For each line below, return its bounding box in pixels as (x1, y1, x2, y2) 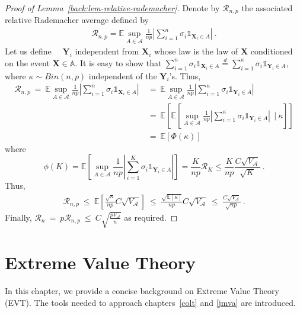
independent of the (88, 69, 157, 82)
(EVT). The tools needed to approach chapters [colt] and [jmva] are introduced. (5, 296, 296, 308)
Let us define (5, 45, 52, 57)
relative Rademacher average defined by (5, 14, 149, 26)
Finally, (5, 211, 32, 223)
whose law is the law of (154, 45, 238, 57)
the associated (241, 2, 293, 14)
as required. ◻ (124, 211, 178, 223)
